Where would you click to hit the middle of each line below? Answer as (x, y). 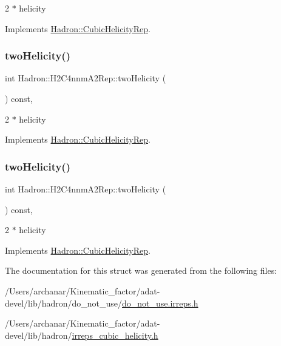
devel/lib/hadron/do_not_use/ (64, 303)
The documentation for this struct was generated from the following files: (141, 270)
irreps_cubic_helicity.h (115, 335)
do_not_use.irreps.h (160, 303)
